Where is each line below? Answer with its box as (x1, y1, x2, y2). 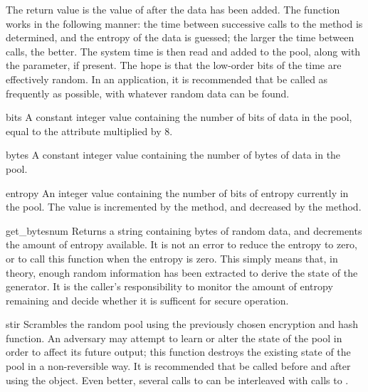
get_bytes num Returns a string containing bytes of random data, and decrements (6, 223, 362, 238)
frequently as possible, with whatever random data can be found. (6, 85, 290, 100)
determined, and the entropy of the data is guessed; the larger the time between (6, 30, 354, 45)
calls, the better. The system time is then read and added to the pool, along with (6, 43, 361, 58)
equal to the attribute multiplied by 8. (6, 123, 173, 138)
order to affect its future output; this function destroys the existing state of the (6, 344, 351, 359)
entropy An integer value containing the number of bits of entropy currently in (6, 185, 349, 200)
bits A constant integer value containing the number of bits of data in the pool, (6, 110, 352, 125)
